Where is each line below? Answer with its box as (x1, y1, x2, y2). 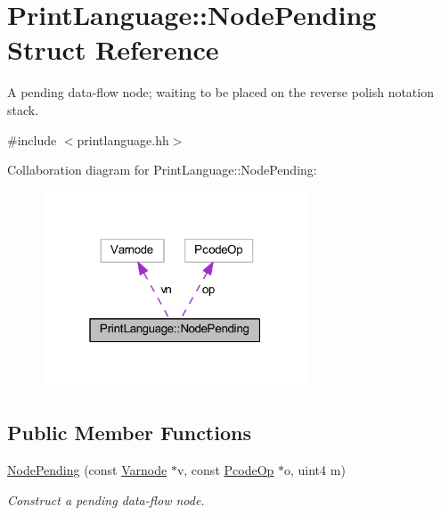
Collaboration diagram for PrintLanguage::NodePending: (7, 160, 317, 179)
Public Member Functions (7, 419, 251, 446)
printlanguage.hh (77, 130, 169, 149)
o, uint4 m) (284, 461, 346, 478)
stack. (7, 100, 39, 119)
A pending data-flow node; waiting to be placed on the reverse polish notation (7, 83, 434, 102)
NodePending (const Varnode (7, 461, 167, 478)
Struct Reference (7, 31, 219, 68)
